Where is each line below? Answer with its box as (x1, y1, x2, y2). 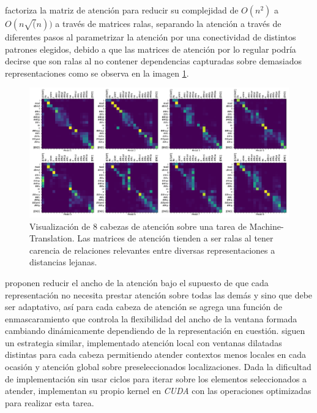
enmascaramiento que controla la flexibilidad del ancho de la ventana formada (5, 312, 297, 325)
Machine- (249, 219, 284, 232)
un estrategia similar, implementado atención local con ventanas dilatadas (5, 336, 282, 349)
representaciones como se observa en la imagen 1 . (5, 66, 189, 79)
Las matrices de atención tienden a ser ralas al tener (77, 232, 274, 244)
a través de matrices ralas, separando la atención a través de (55, 17, 282, 29)
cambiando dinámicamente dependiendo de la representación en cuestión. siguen (5, 324, 305, 337)
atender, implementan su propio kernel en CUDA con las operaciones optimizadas (5, 384, 311, 397)
